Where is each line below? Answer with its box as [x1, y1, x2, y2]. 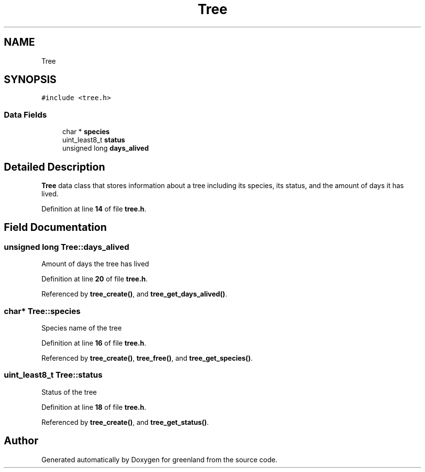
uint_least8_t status [62, 136, 125, 144]
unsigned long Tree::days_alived [4, 242, 130, 252]
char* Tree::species [4, 306, 81, 316]
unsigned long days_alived [62, 144, 149, 153]
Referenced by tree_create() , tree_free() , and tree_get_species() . [41, 354, 253, 362]
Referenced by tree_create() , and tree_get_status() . [41, 418, 209, 426]
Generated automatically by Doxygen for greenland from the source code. [41, 455, 278, 464]
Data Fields [4, 109, 47, 120]
